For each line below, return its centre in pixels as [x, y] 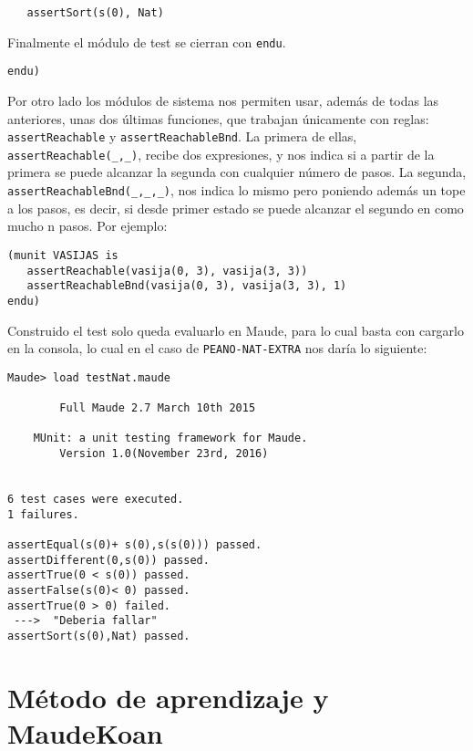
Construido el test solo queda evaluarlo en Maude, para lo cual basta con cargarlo [236, 330]
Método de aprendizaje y [168, 697]
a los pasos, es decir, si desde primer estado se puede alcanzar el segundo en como [236, 208]
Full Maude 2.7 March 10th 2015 [158, 408]
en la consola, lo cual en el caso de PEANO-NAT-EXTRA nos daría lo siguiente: [217, 348]
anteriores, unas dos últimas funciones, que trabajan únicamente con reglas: [218, 118]
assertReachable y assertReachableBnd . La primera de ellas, [182, 136]
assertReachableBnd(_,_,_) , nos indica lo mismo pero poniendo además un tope [236, 190]
